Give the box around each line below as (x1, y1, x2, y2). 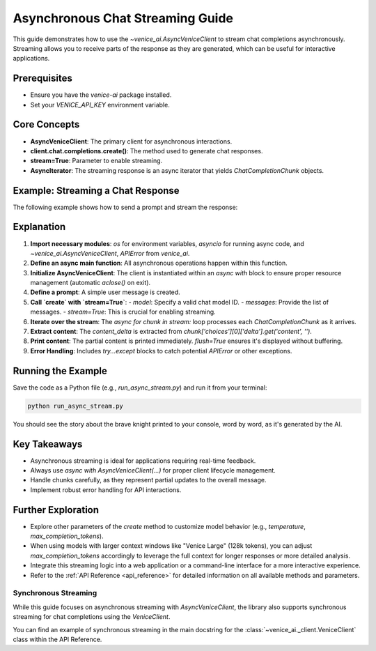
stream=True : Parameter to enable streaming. (30, 157, 163, 165)
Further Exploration (13, 504, 100, 516)
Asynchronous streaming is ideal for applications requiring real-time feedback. (30, 457, 256, 465)
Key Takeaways (13, 438, 83, 450)
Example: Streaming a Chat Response (13, 185, 180, 197)
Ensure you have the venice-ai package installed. (30, 91, 172, 99)
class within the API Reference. (13, 635, 102, 643)
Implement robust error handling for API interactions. (30, 485, 182, 494)
